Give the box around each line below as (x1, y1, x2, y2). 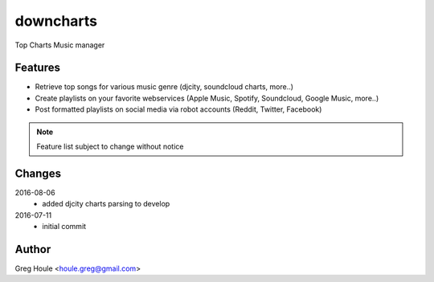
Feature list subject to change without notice (36, 141, 184, 152)
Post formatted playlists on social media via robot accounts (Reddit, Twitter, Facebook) (35, 104, 322, 114)
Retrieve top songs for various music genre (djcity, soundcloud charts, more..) (35, 82, 293, 92)
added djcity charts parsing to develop (42, 199, 170, 209)
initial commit (42, 222, 87, 231)
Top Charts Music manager (14, 40, 105, 50)
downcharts (14, 12, 98, 30)
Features (14, 61, 60, 75)
